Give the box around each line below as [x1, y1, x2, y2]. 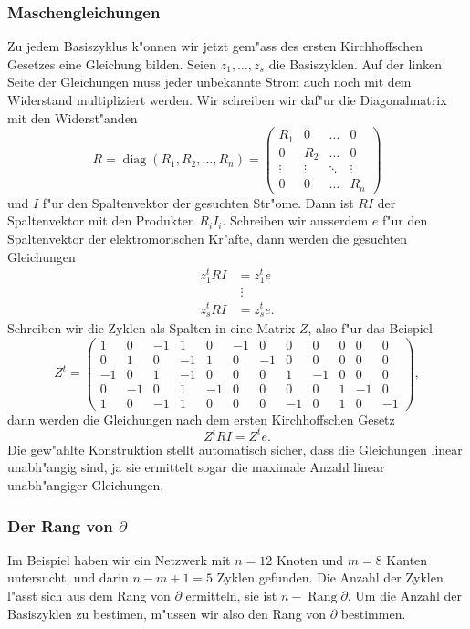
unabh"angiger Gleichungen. [7, 476, 164, 495]
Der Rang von [7, 514, 113, 537]
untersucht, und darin [7, 568, 129, 587]
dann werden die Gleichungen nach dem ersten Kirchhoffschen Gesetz [7, 409, 395, 428]
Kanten [386, 550, 428, 569]
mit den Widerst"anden [7, 108, 138, 127]
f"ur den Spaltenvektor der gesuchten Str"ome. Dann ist [42, 193, 354, 212]
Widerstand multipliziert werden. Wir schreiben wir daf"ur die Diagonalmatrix [7, 90, 447, 109]
